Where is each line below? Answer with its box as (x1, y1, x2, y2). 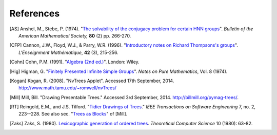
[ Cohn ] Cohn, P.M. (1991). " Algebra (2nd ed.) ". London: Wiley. (9, 59, 140, 65)
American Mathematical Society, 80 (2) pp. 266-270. (18, 32, 131, 38)
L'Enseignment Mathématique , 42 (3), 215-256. (18, 49, 118, 55)
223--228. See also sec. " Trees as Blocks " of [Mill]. (18, 111, 128, 117)
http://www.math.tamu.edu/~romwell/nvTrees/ (18, 85, 116, 91)
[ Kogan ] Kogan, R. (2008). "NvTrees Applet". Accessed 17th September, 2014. (9, 78, 174, 84)
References (9, 8, 60, 19)
